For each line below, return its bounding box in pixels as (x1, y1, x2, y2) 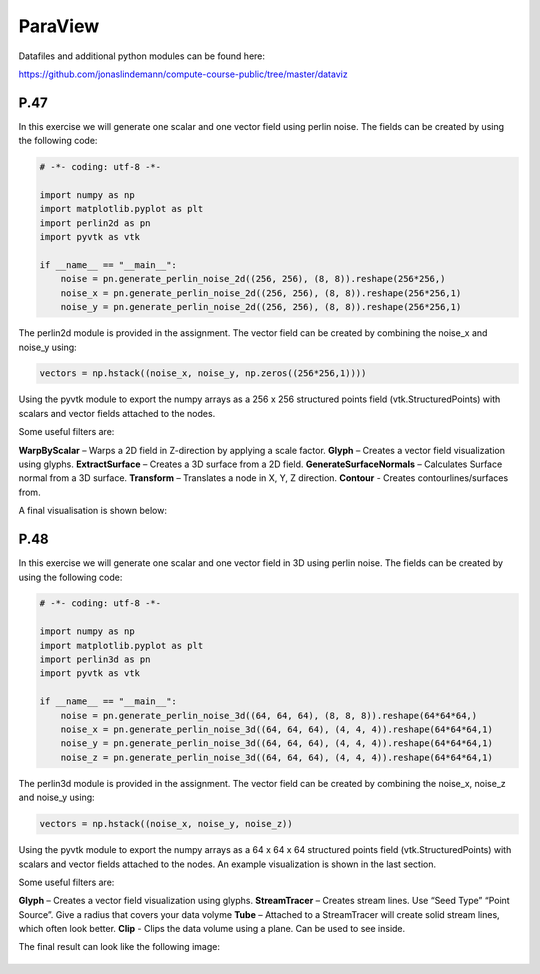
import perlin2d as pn (39, 217, 151, 229)
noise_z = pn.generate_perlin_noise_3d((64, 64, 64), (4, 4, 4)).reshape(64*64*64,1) (60, 751, 494, 763)
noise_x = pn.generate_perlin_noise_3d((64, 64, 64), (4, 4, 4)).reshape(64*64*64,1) (60, 724, 494, 735)
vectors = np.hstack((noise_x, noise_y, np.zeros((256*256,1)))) (39, 368, 367, 379)
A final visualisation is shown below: (18, 505, 167, 517)
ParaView (18, 15, 100, 37)
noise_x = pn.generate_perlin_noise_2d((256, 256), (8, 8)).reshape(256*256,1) (60, 287, 462, 299)
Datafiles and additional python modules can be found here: (18, 50, 265, 62)
